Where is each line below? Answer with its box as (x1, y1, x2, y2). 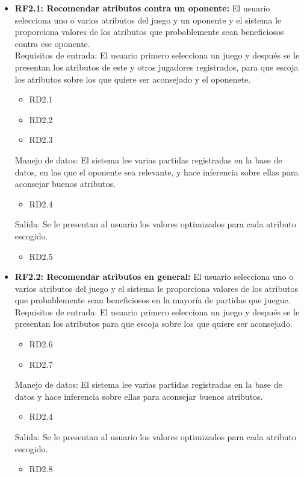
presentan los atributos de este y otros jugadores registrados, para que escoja (14, 60, 299, 73)
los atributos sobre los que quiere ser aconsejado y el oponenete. (14, 72, 251, 85)
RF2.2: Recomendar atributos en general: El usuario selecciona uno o (14, 270, 294, 283)
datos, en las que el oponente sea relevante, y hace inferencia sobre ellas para (14, 165, 299, 178)
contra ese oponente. (14, 37, 90, 49)
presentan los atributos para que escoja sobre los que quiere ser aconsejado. (14, 317, 293, 330)
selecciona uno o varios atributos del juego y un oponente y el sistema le (14, 13, 281, 26)
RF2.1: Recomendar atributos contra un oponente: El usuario (14, 2, 270, 14)
